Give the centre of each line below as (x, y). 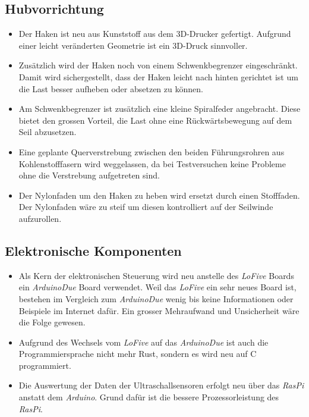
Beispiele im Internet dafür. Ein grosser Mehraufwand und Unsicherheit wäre (159, 310)
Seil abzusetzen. (48, 132)
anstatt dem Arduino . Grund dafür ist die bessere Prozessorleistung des (149, 397)
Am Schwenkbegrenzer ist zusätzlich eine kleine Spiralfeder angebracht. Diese (160, 109)
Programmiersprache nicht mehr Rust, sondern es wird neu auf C (138, 354)
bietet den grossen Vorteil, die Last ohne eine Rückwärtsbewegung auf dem (155, 120)
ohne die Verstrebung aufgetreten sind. (89, 175)
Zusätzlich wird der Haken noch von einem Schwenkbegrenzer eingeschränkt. (158, 65)
